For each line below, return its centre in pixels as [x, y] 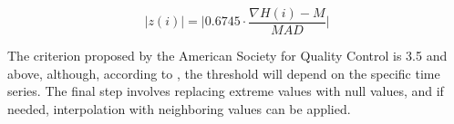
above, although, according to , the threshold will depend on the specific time [224, 73]
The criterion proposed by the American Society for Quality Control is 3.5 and [227, 56]
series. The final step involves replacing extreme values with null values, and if [226, 91]
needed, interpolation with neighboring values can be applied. [179, 108]
